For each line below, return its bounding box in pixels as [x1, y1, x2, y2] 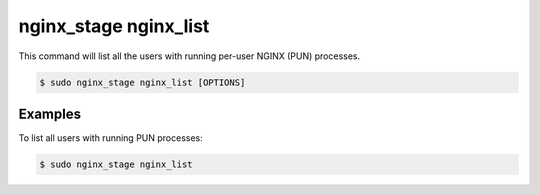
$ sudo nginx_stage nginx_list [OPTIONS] [39, 76, 246, 88]
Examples [18, 105, 82, 122]
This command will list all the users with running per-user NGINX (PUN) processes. [18, 50, 361, 62]
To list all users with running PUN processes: [18, 132, 204, 144]
